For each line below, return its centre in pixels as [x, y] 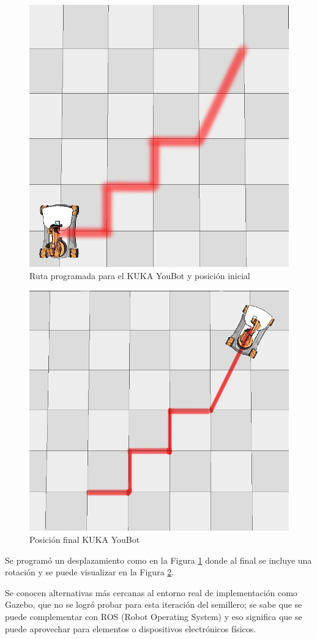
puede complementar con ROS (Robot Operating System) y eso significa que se [154, 616]
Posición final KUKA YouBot [85, 539]
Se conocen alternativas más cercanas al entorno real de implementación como [151, 592]
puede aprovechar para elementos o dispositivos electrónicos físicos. [131, 628]
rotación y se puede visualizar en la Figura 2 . [90, 572]
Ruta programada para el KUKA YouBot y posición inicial [140, 275]
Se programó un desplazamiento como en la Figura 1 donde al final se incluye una [158, 560]
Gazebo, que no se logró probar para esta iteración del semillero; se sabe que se [154, 604]
